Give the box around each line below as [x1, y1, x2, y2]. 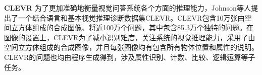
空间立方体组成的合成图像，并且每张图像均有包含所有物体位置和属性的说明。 [4, 42, 258, 52]
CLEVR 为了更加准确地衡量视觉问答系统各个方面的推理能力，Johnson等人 [4, 3, 251, 13]
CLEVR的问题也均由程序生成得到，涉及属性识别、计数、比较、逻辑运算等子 [4, 51, 255, 62]
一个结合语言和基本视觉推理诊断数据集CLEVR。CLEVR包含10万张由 [18, 12, 245, 23]
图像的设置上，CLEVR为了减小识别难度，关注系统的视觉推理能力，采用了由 [4, 32, 255, 42]
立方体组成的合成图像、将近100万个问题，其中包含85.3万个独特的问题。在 [11, 22, 253, 33]
